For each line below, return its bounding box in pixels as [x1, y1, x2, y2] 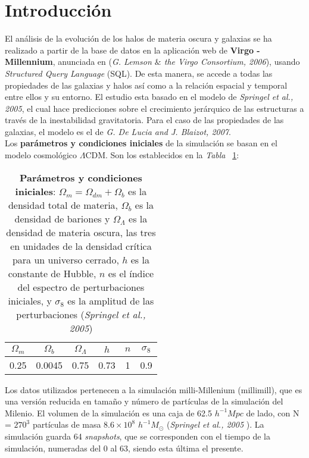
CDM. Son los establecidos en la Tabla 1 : [85, 149, 239, 161]
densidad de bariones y [14, 211, 110, 225]
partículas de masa [32, 418, 101, 431]
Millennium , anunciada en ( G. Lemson [5, 55, 152, 68]
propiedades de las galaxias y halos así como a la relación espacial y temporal [5, 79, 288, 91]
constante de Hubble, [8, 266, 96, 280]
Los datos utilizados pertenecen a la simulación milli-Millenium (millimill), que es [5, 383, 302, 396]
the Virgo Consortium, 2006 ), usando [164, 55, 300, 68]
